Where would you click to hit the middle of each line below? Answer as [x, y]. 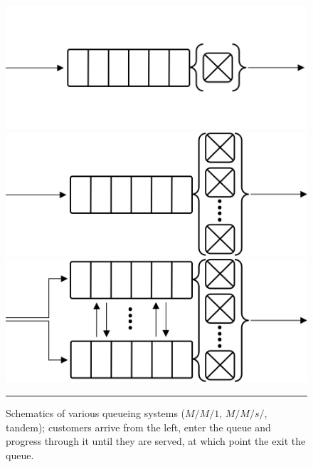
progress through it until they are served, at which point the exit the [156, 441]
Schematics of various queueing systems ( [95, 412]
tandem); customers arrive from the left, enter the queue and [138, 427]
